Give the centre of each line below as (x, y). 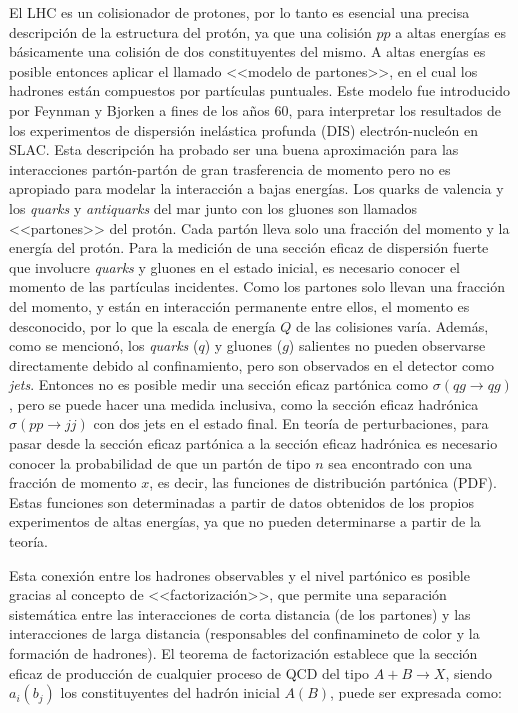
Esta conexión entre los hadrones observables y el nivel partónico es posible (239, 574)
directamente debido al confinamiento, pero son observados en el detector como (251, 364)
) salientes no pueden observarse (387, 345)
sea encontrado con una (400, 462)
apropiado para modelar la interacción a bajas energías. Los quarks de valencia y (256, 188)
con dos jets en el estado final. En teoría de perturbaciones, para (291, 423)
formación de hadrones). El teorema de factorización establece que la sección (243, 653)
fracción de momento (73, 482)
